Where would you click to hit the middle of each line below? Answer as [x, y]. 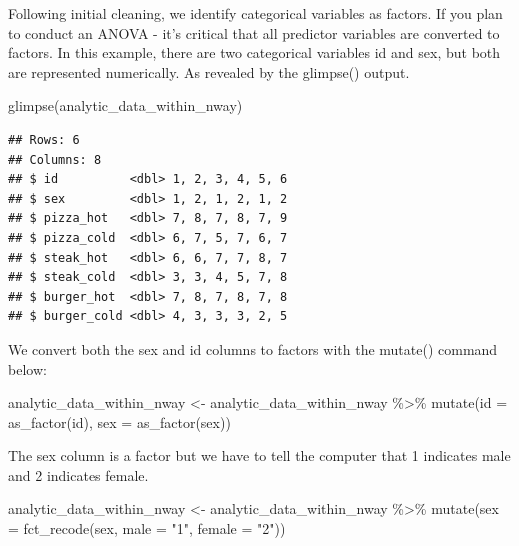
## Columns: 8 [55, 159]
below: [27, 368]
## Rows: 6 [44, 139]
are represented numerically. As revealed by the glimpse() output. [209, 71]
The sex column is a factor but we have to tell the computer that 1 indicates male [259, 455]
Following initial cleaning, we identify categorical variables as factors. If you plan [255, 13]
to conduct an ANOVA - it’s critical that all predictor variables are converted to [254, 32]
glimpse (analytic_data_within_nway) [125, 105]
